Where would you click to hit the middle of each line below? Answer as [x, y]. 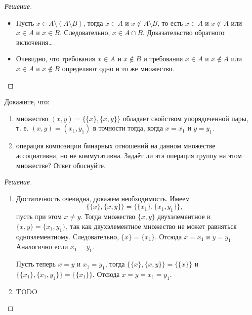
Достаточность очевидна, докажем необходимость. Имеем [103, 198]
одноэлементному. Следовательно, [67, 236]
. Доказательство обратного [184, 32]
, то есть [170, 22]
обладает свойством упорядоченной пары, [186, 118]
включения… [35, 42]
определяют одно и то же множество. [118, 68]
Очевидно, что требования [56, 59]
